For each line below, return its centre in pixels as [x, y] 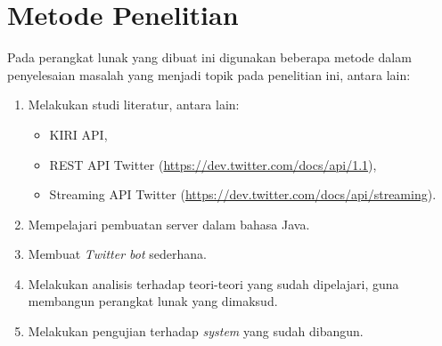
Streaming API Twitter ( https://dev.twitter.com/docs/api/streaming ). [243, 194]
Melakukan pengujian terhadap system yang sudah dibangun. [196, 331]
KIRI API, [78, 134]
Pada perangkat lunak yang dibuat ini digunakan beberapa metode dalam [209, 57]
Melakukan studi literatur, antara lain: [134, 105]
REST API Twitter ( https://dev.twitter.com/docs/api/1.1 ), [213, 164]
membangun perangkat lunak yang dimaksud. [153, 301]
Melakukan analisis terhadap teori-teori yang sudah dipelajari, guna [213, 283]
